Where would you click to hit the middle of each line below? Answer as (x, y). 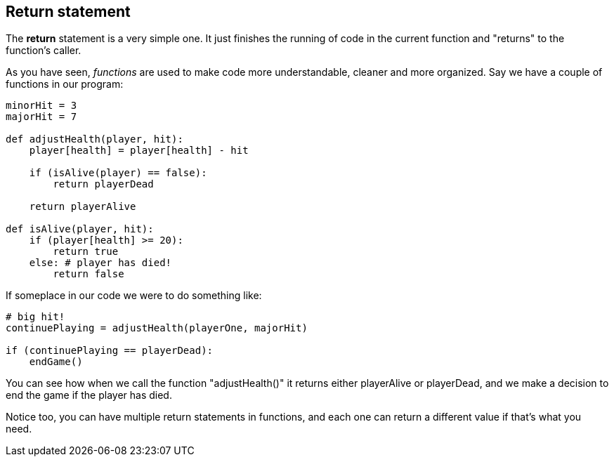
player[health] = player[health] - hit (139, 151)
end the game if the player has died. (89, 395)
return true (86, 252)
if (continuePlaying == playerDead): (110, 351)
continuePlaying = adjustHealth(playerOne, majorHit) (157, 328)
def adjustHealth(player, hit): (94, 139)
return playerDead (103, 184)
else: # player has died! (100, 263)
